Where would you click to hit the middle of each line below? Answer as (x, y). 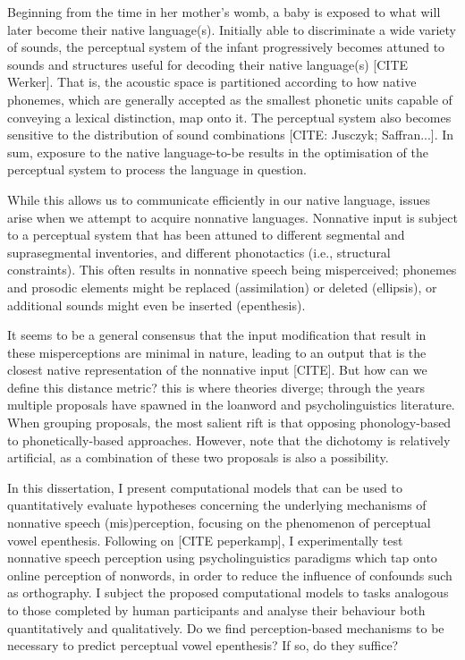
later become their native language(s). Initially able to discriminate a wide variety (232, 29)
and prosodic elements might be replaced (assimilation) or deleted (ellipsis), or (222, 287)
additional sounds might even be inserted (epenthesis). (156, 305)
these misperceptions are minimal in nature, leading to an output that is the (217, 352)
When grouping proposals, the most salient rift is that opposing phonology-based (229, 423)
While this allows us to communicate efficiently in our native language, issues (219, 199)
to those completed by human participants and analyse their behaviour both (216, 610)
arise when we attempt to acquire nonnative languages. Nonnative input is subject (232, 217)
